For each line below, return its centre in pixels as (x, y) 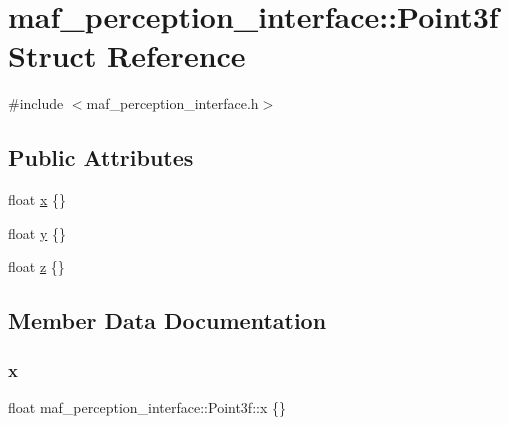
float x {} (37, 199)
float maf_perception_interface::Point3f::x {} (147, 406)
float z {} (36, 266)
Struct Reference (127, 55)
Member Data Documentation (167, 320)
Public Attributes (101, 157)
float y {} (37, 232)
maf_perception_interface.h (172, 103)
